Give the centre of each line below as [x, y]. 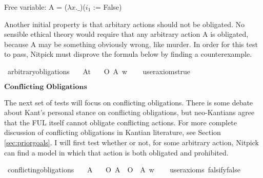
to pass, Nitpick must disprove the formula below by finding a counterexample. [128, 54]
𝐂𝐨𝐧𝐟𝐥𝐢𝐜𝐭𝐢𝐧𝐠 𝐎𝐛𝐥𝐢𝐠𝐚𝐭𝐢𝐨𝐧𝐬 [46, 87]
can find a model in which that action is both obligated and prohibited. [116, 152]
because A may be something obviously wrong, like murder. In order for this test [131, 44]
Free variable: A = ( [36, 7]
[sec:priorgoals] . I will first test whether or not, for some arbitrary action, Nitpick [131, 142]
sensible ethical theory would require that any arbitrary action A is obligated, [126, 34]
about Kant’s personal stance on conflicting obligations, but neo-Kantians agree [129, 112]
